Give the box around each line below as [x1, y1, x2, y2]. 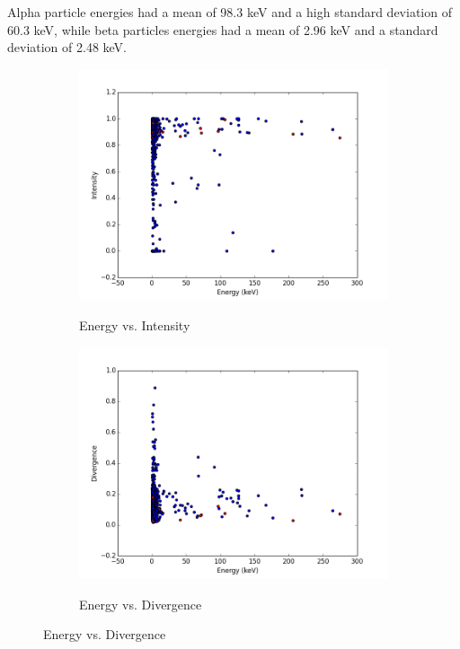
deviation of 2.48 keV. [7, 38, 128, 57]
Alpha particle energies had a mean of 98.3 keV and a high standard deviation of [7, 3, 452, 21]
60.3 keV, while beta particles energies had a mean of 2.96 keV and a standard [7, 20, 438, 39]
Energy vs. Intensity [79, 316, 190, 335]
